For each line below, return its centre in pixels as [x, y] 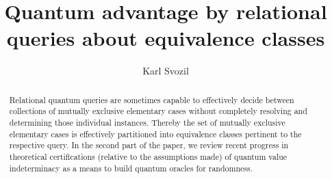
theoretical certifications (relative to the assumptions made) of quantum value [148, 156]
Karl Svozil [166, 71]
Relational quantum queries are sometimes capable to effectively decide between [152, 99]
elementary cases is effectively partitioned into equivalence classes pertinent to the [155, 134]
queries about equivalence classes [166, 38]
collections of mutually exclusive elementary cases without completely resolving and [158, 111]
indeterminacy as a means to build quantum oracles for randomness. [131, 168]
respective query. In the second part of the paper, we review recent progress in [149, 145]
